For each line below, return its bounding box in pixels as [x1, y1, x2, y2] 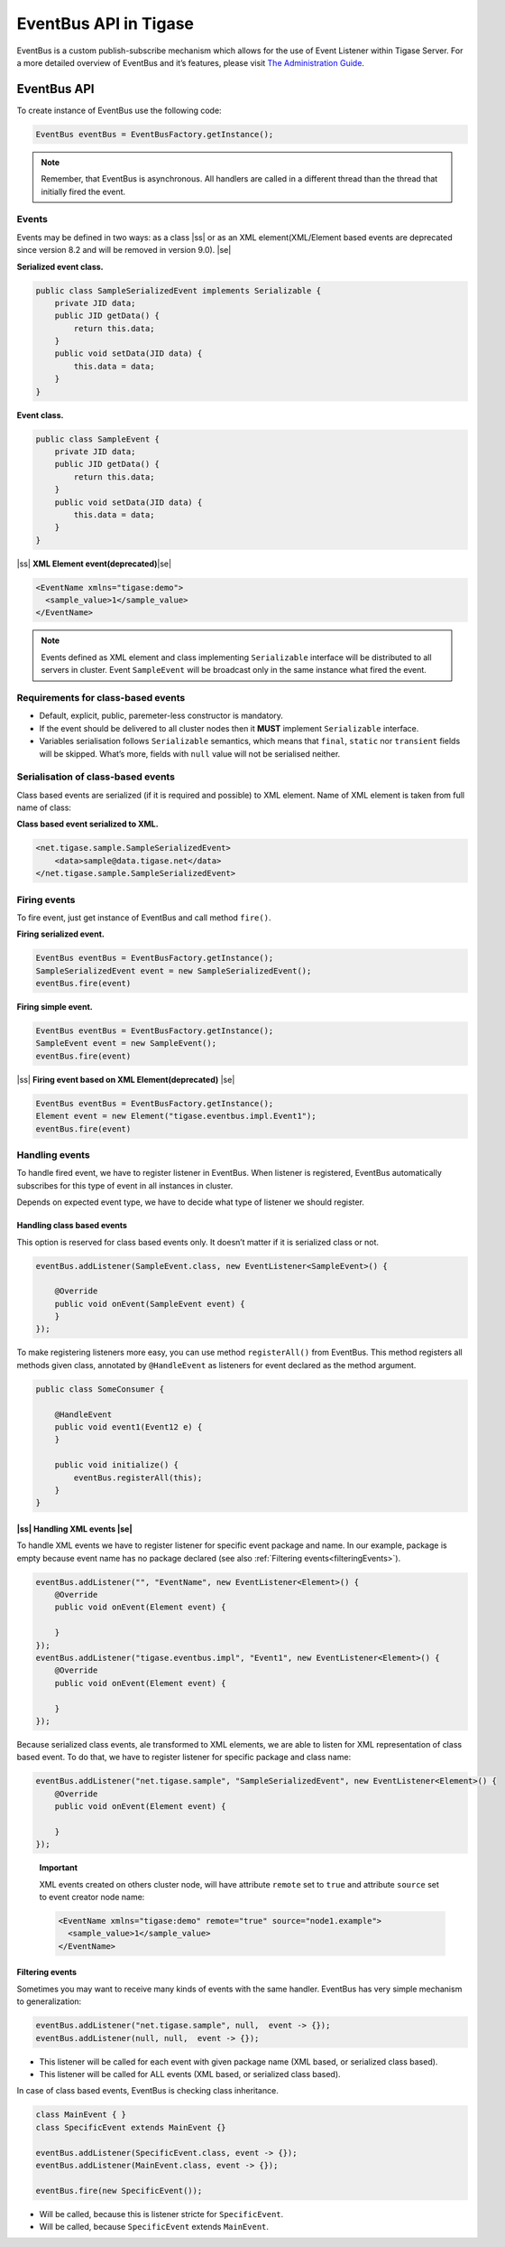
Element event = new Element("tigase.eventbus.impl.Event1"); [35, 1111, 317, 1122]
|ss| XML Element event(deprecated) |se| [16, 558, 171, 569]
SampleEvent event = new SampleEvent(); [35, 1039, 216, 1049]
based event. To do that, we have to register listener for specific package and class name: [16, 1752, 352, 1763]
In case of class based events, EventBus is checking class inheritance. [16, 2085, 279, 2096]
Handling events [16, 1148, 90, 1161]
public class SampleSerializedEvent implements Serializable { [35, 285, 322, 295]
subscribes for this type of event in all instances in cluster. [16, 1179, 234, 1191]
